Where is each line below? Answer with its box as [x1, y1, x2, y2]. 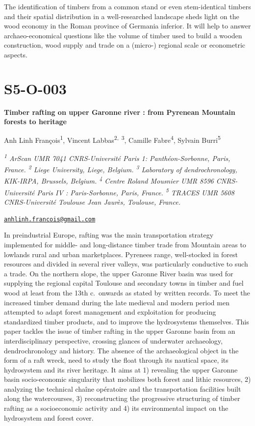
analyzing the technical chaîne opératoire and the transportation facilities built [4, 383, 241, 394]
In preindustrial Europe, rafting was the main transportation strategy [4, 230, 214, 240]
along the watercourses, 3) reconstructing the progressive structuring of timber [4, 393, 240, 403]
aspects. [4, 49, 27, 59]
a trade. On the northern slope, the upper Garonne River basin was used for [4, 268, 233, 278]
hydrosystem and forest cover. [4, 412, 94, 423]
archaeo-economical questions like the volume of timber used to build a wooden [4, 30, 242, 40]
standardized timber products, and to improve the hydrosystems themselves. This [4, 316, 249, 326]
